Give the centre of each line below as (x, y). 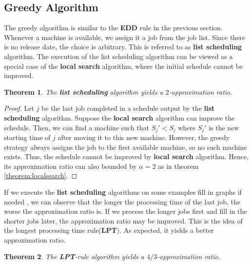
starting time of (27, 137)
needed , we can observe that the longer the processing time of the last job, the (122, 201)
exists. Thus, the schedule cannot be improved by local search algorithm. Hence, (126, 156)
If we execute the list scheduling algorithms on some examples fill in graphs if (123, 192)
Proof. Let (19, 108)
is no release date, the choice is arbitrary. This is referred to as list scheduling (123, 47)
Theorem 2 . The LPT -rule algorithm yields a (74, 256)
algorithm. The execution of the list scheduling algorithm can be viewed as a (118, 56)
